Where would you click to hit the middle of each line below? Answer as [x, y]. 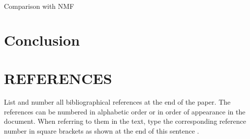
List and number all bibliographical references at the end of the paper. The [117, 102]
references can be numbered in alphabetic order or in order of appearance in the [125, 111]
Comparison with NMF [39, 6]
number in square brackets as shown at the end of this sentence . [102, 130]
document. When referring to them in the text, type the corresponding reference [125, 121]
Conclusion [42, 40]
